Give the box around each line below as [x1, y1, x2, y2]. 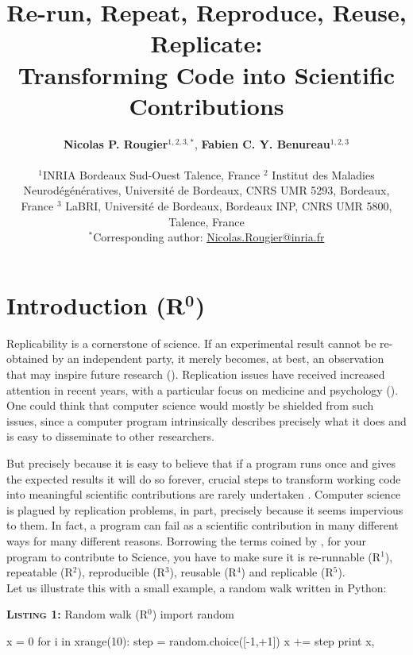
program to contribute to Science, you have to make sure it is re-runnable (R [6, 548, 381, 564]
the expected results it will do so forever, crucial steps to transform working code [6, 470, 401, 487]
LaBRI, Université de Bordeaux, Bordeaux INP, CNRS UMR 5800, [65, 198, 392, 214]
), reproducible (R [77, 564, 165, 580]
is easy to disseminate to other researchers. [6, 428, 214, 445]
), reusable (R [169, 564, 237, 580]
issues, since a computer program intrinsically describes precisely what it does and [6, 412, 407, 429]
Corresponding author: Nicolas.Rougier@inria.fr [93, 229, 325, 245]
